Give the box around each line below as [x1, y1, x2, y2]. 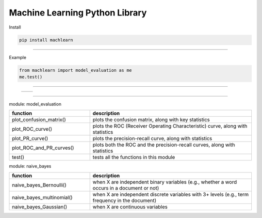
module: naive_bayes [9, 163, 51, 169]
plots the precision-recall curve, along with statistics [92, 135, 213, 142]
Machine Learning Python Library [9, 7, 147, 18]
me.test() [19, 74, 43, 79]
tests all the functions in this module [92, 154, 175, 161]
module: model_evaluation [9, 101, 62, 107]
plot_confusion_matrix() [12, 116, 66, 123]
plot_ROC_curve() [12, 126, 52, 133]
